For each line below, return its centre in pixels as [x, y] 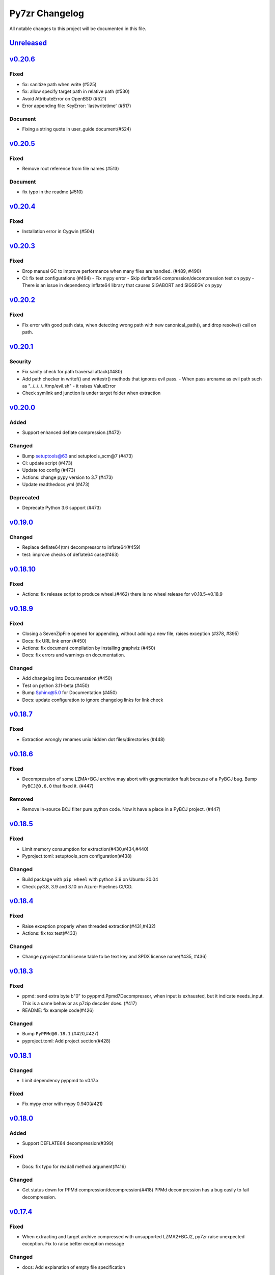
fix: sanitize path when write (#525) [59, 84]
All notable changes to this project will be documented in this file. [78, 29]
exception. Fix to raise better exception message [73, 1244]
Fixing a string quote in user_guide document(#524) [77, 129]
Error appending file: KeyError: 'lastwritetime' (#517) [77, 106]
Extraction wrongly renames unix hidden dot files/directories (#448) [93, 739]
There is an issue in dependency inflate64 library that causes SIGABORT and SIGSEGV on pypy [122, 285]
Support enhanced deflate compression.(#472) [72, 432]
